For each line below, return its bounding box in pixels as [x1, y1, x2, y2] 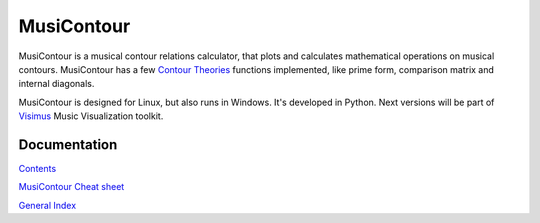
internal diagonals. [18, 78, 95, 90]
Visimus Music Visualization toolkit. [18, 110, 164, 122]
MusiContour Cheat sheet [18, 181, 125, 193]
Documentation [18, 136, 118, 153]
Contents [18, 163, 57, 175]
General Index [18, 199, 77, 211]
